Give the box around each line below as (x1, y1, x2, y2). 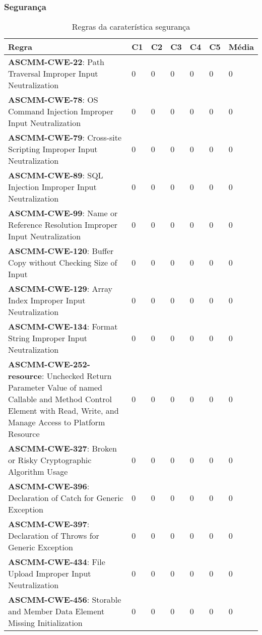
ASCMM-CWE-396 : (8, 480, 90, 492)
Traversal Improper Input (8, 68, 98, 80)
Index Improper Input (8, 294, 86, 306)
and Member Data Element (8, 605, 105, 617)
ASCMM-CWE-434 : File (8, 556, 105, 568)
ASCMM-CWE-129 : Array (8, 283, 112, 295)
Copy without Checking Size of (8, 257, 117, 269)
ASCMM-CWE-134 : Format (8, 321, 118, 333)
